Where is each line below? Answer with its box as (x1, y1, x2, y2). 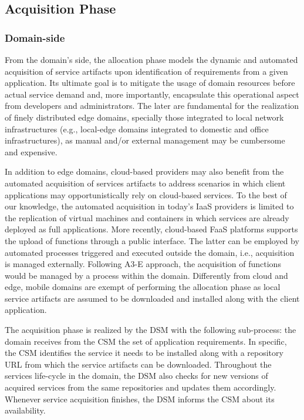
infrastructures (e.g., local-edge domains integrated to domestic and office (5, 122, 269, 135)
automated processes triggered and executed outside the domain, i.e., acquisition (5, 246, 295, 258)
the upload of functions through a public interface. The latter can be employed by (5, 234, 299, 246)
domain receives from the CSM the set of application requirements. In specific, (5, 335, 287, 347)
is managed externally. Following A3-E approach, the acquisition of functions (5, 258, 281, 270)
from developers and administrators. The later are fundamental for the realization (5, 99, 299, 112)
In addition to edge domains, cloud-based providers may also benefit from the (5, 165, 284, 178)
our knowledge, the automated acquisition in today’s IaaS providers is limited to (5, 200, 294, 212)
